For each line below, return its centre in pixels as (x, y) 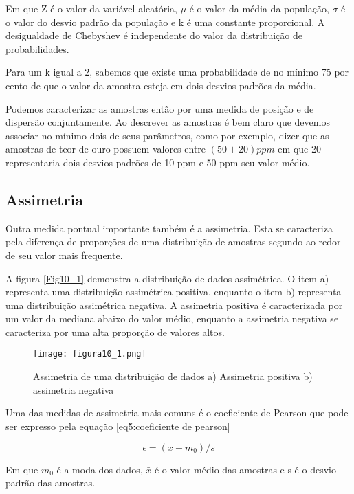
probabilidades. (37, 48)
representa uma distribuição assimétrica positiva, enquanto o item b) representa (174, 292)
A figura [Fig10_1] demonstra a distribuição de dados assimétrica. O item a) (167, 278)
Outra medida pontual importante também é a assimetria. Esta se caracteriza (169, 228)
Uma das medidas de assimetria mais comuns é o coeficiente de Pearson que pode (177, 413)
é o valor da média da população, (259, 8)
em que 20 (299, 149)
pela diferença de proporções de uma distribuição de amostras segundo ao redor (173, 242)
